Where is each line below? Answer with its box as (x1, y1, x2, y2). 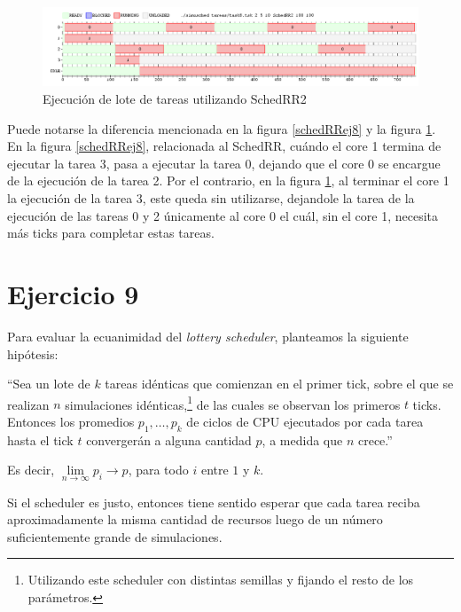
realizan (7, 395, 50, 413)
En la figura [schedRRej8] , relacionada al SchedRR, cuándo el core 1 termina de (7, 137, 441, 155)
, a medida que (262, 430, 343, 449)
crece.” (357, 430, 393, 449)
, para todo (128, 460, 189, 479)
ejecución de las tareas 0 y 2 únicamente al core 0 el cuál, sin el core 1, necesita (7, 206, 439, 224)
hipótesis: (7, 344, 59, 363)
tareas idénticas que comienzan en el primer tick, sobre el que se (105, 374, 454, 393)
